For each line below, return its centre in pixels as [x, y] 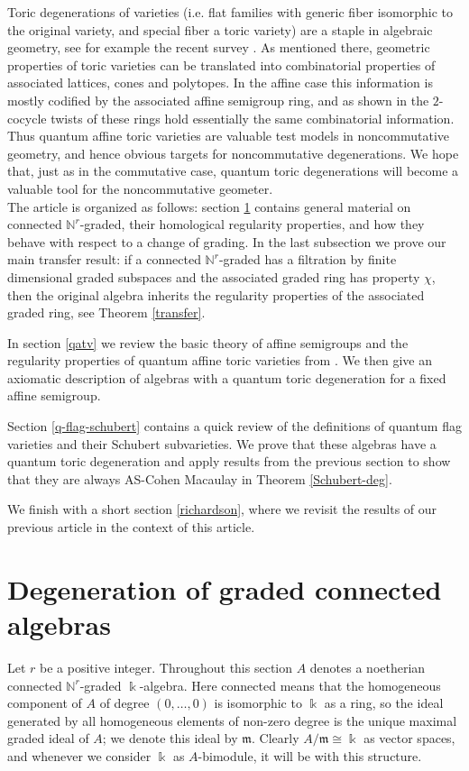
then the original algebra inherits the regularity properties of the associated [216, 294]
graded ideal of [48, 738]
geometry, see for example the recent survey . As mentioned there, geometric [219, 47]
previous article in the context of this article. [131, 527]
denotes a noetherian [368, 667]
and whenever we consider [79, 755]
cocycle [27, 118]
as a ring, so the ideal [384, 703]
